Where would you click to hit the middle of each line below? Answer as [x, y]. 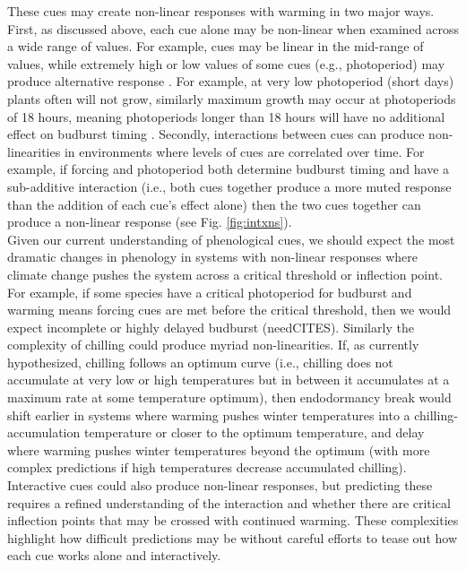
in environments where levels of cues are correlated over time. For [244, 151]
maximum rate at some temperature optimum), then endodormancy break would [229, 397]
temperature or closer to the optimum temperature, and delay [254, 432]
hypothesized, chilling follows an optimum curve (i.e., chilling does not [200, 362]
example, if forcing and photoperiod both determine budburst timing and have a [229, 169]
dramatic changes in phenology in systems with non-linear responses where [213, 257]
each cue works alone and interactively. [114, 555]
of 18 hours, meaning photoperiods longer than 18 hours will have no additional [226, 116]
